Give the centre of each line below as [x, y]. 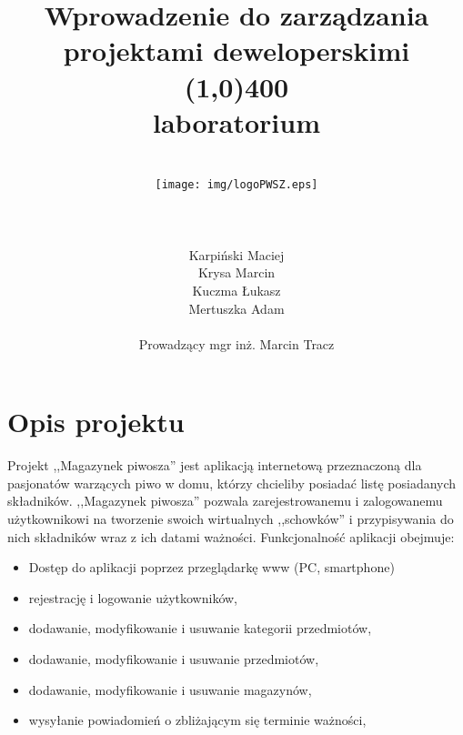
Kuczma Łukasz [237, 290]
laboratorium [237, 121]
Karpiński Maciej [237, 254]
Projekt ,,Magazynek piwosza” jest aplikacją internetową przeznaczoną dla [215, 465]
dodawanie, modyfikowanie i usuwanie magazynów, [170, 689]
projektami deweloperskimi [237, 50]
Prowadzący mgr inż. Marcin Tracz [237, 343]
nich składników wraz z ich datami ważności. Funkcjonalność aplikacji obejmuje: [231, 536]
